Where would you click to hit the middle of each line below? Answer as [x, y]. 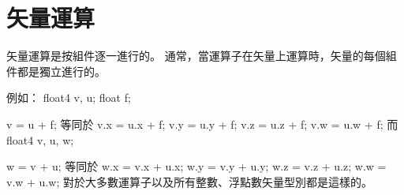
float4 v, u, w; [40, 139]
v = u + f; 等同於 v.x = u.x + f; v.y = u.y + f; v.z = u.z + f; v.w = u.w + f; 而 [202, 124]
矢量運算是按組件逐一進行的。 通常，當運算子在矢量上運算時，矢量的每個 [196, 56]
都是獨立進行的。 [61, 71]
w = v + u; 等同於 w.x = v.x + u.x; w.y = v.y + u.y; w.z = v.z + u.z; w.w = [196, 166]
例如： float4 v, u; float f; [69, 97]
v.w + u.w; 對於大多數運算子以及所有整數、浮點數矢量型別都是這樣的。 [189, 181]
